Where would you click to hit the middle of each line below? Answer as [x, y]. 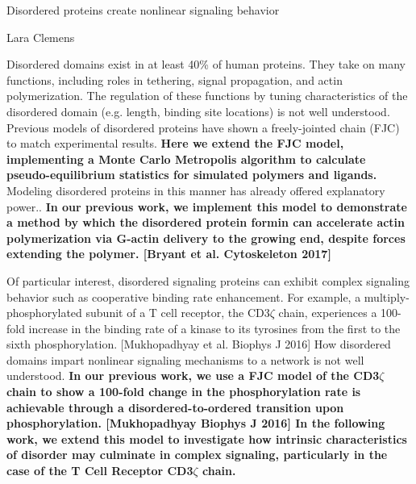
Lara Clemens [41, 37]
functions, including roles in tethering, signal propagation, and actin [175, 79]
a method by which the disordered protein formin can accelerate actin [206, 222]
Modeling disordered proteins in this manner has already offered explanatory [196, 190]
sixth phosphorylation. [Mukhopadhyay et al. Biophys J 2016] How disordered [199, 344]
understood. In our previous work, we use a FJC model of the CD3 [193, 376]
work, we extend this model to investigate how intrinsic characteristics [207, 438]
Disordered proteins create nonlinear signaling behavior [143, 10]
